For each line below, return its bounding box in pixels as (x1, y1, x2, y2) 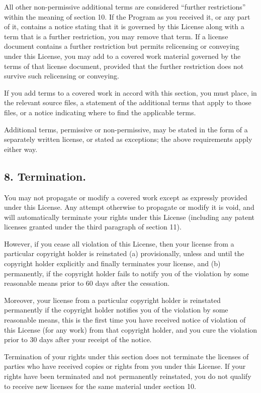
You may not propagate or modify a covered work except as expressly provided (4, 192, 247, 202)
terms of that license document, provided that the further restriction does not (4, 60, 244, 71)
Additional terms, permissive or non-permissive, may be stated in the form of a (4, 124, 248, 134)
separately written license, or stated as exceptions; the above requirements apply (4, 134, 252, 144)
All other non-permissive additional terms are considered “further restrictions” (4, 2, 246, 12)
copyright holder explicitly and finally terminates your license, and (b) (4, 258, 221, 269)
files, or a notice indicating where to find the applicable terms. (4, 107, 196, 117)
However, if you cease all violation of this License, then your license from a (4, 238, 234, 249)
